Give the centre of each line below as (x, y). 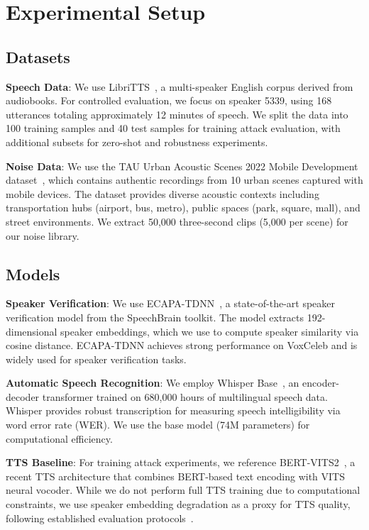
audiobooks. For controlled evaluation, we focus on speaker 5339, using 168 (169, 100)
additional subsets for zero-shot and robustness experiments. (137, 142)
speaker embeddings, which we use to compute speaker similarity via (210, 331)
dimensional (32, 331)
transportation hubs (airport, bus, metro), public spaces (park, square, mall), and (183, 208)
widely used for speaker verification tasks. (96, 359)
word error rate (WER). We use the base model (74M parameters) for (158, 425)
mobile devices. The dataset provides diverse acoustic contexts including (163, 193)
